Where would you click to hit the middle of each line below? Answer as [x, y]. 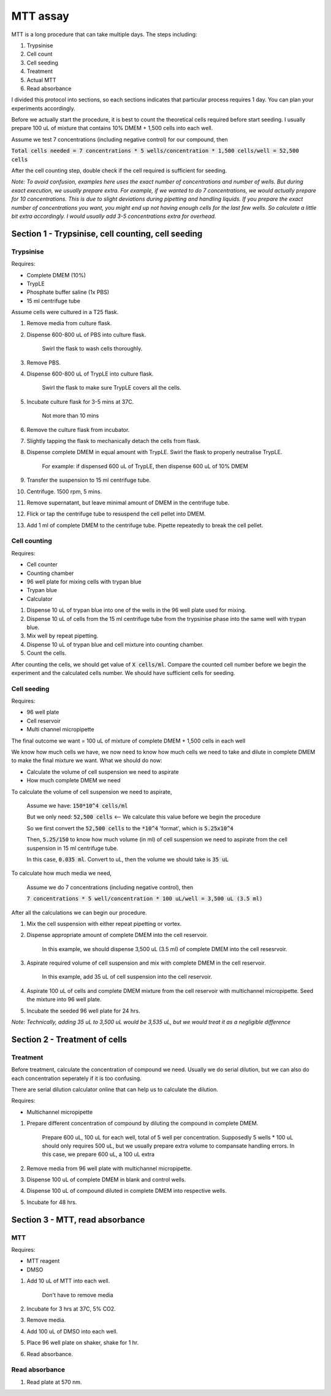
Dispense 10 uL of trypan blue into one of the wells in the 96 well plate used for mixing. [136, 610]
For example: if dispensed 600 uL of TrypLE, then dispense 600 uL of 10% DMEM [145, 466]
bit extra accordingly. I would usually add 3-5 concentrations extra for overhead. [114, 216]
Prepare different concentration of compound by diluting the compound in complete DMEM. [143, 1124]
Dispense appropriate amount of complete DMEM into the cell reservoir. [117, 935]
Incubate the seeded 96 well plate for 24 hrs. [83, 1011]
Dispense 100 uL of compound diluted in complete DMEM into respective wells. [127, 1191]
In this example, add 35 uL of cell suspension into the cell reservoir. [127, 977]
